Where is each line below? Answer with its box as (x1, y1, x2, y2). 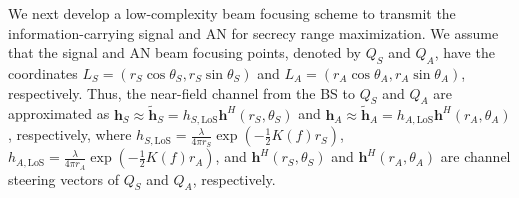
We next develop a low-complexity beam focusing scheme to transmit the (8, 3, 456, 23)
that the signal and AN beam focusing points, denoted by (8, 42, 361, 63)
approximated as (8, 103, 110, 124)
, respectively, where (8, 124, 132, 145)
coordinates (8, 62, 78, 83)
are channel (440, 146, 511, 167)
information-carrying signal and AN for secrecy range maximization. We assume (8, 22, 499, 43)
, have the (434, 42, 495, 63)
